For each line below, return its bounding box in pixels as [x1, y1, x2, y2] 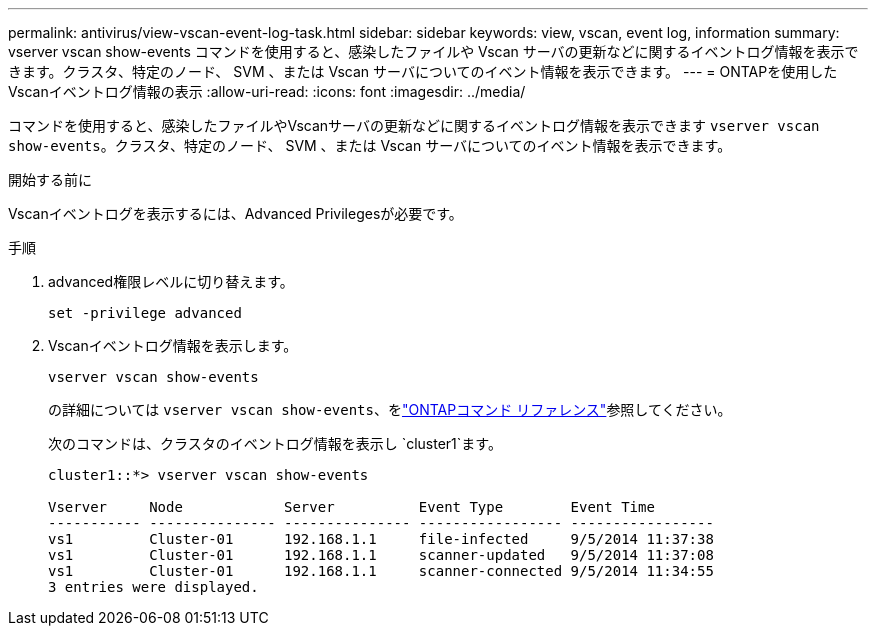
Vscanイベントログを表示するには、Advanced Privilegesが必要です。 [8, 205, 463, 222]
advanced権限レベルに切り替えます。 [48, 273, 294, 290]
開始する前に [8, 171, 92, 188]
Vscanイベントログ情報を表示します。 [48, 337, 298, 354]
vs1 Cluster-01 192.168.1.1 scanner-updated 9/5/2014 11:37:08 [48, 547, 714, 563]
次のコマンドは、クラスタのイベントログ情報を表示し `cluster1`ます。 [48, 435, 502, 452]
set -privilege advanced [48, 305, 242, 321]
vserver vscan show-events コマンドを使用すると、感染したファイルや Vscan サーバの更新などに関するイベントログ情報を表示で [8, 43, 859, 60]
